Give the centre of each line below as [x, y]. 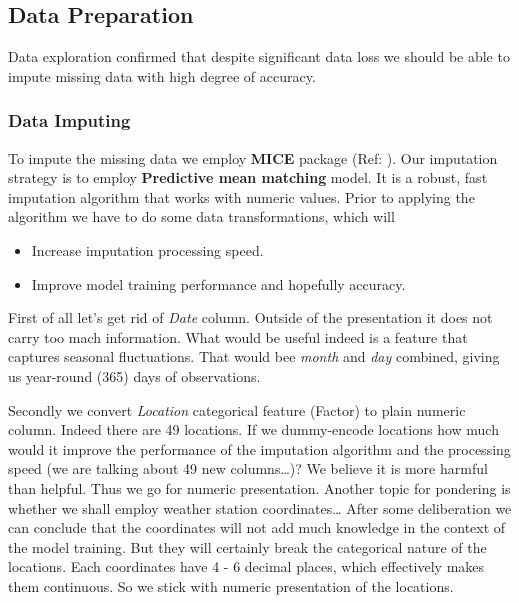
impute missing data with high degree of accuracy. [162, 75]
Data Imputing [69, 120]
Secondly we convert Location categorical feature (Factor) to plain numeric [237, 409]
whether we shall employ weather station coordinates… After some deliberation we [260, 507]
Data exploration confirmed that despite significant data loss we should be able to [259, 56]
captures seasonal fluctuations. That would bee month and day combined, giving [254, 356]
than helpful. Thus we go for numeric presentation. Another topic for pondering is [259, 487]
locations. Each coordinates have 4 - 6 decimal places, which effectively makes [246, 566]
